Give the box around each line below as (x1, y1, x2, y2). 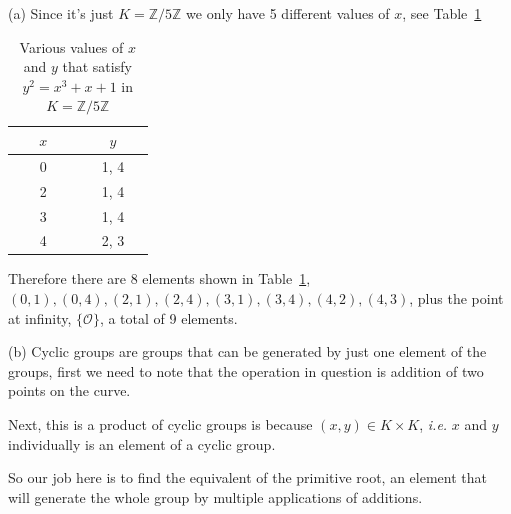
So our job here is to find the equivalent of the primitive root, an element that (8, 467, 487, 488)
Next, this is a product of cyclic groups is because (8, 414, 313, 434)
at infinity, (8, 307, 72, 328)
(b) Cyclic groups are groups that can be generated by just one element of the (8, 341, 487, 362)
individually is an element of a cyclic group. (8, 433, 276, 454)
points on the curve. (8, 380, 131, 401)
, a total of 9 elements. (99, 307, 238, 328)
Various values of (19, 36, 124, 57)
